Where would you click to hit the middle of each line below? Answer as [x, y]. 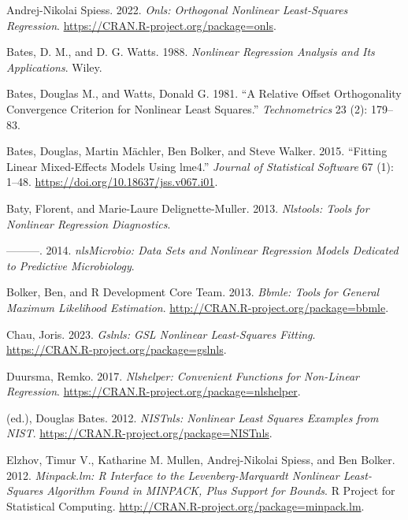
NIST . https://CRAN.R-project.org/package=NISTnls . [139, 433]
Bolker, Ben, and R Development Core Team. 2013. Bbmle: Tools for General [193, 292]
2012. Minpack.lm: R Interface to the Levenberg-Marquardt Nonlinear [173, 475]
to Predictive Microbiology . [70, 265]
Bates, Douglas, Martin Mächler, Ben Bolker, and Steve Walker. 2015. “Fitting [197, 151]
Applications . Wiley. [54, 67]
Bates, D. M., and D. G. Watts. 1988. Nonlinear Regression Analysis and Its [191, 52]
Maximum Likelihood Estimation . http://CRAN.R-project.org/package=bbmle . [198, 307]
